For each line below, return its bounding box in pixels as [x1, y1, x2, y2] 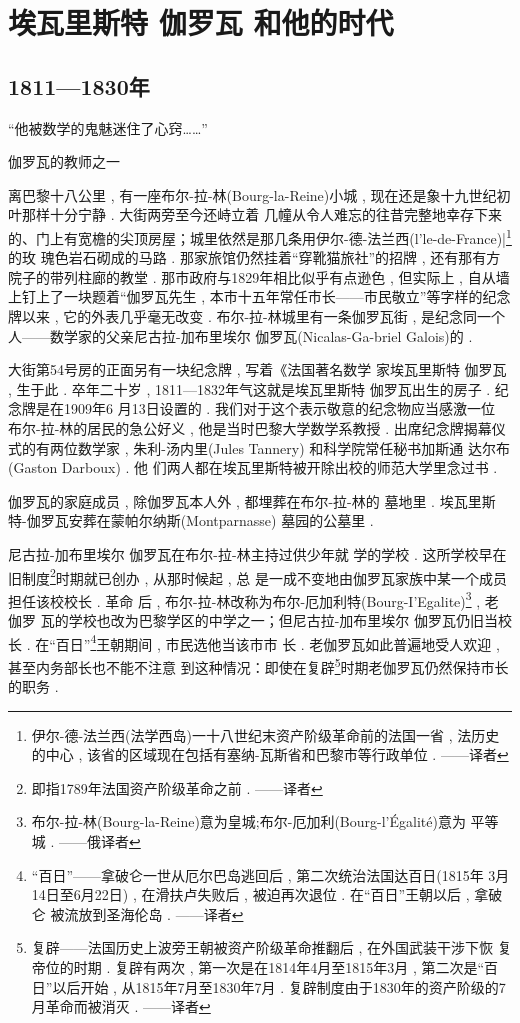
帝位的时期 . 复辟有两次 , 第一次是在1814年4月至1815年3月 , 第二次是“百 [31, 957, 499, 978]
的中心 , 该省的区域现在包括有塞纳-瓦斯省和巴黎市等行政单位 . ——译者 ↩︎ [31, 744, 509, 765]
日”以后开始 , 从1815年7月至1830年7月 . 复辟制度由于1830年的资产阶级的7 [31, 976, 506, 997]
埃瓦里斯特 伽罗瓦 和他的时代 [8, 2, 394, 43]
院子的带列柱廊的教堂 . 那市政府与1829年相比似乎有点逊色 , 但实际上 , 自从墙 [8, 266, 510, 287]
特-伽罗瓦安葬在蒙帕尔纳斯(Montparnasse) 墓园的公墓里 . [8, 510, 374, 531]
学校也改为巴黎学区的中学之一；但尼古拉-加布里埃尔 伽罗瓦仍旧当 [68, 610, 498, 631]
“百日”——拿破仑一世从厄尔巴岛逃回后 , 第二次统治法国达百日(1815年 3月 [31, 864, 510, 885]
